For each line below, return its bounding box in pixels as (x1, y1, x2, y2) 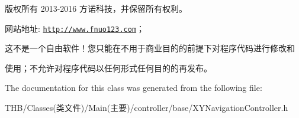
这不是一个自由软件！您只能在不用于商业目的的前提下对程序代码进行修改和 (5, 42, 295, 54)
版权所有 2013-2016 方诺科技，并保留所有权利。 (5, 2, 187, 14)
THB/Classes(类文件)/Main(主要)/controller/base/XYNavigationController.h (5, 101, 288, 114)
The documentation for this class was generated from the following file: (5, 81, 262, 94)
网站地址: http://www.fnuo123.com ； (5, 22, 145, 34)
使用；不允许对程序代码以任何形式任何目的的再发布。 (5, 61, 212, 74)
